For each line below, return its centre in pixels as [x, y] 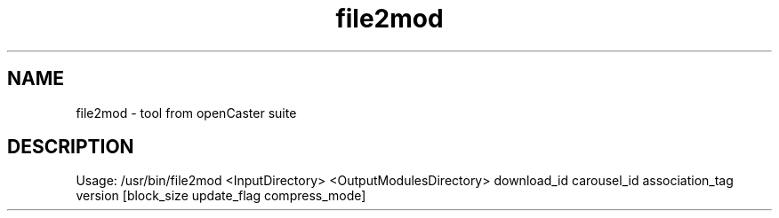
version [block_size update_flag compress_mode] [221, 196]
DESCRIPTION [71, 147]
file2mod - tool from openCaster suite [186, 113]
